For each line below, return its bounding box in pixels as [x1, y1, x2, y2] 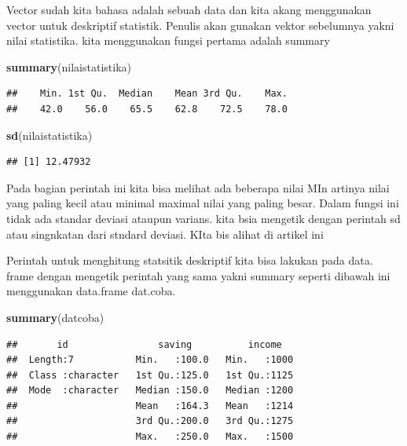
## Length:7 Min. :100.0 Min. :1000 [6, 354, 294, 366]
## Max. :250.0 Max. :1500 [6, 431, 294, 443]
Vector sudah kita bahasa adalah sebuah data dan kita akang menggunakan [6, 2, 372, 17]
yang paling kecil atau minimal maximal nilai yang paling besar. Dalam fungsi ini [6, 195, 399, 211]
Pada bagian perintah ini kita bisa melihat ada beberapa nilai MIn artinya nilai [6, 179, 390, 196]
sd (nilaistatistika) [6, 126, 93, 143]
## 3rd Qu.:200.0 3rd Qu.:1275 [6, 415, 294, 427]
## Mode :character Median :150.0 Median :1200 [6, 385, 294, 397]
